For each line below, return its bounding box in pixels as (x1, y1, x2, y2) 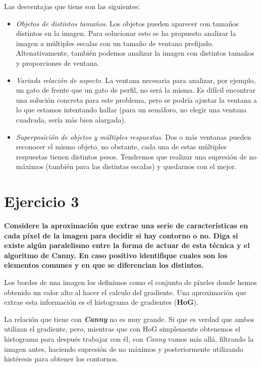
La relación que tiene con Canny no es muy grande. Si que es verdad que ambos (4, 313, 254, 324)
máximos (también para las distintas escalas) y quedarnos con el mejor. (16, 161, 237, 172)
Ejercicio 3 (4, 191, 79, 212)
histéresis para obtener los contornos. (4, 353, 119, 364)
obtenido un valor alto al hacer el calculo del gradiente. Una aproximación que (4, 287, 247, 297)
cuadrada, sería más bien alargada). (16, 114, 126, 125)
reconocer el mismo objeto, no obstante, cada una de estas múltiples (16, 141, 227, 152)
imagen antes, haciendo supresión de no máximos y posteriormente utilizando (4, 343, 243, 354)
